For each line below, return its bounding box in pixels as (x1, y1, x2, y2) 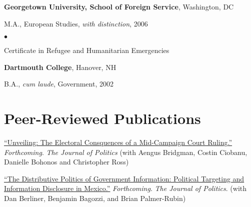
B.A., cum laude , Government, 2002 (4, 78, 113, 89)
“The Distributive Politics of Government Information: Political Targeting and (4, 173, 244, 183)
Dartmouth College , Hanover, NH (4, 61, 116, 72)
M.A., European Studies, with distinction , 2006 (4, 18, 148, 28)
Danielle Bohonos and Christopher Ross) (4, 156, 129, 167)
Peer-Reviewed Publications (4, 108, 201, 128)
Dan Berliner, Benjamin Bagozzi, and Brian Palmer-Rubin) (4, 193, 186, 203)
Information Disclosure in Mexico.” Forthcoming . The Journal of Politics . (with (4, 183, 247, 193)
